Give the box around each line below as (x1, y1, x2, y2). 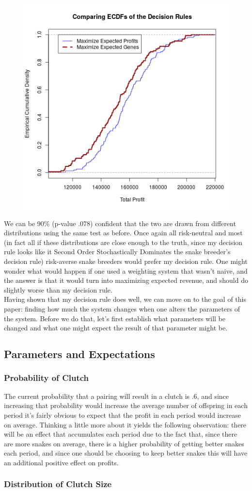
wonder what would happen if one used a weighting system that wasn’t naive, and (4, 265, 248, 276)
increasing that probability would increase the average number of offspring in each (4, 400, 248, 410)
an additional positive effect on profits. (4, 457, 119, 467)
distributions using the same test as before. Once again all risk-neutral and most (4, 228, 243, 238)
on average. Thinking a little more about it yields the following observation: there (4, 419, 247, 429)
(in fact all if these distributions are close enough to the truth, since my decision (4, 237, 243, 247)
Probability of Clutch (4, 372, 89, 384)
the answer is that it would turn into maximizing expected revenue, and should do (4, 275, 248, 285)
